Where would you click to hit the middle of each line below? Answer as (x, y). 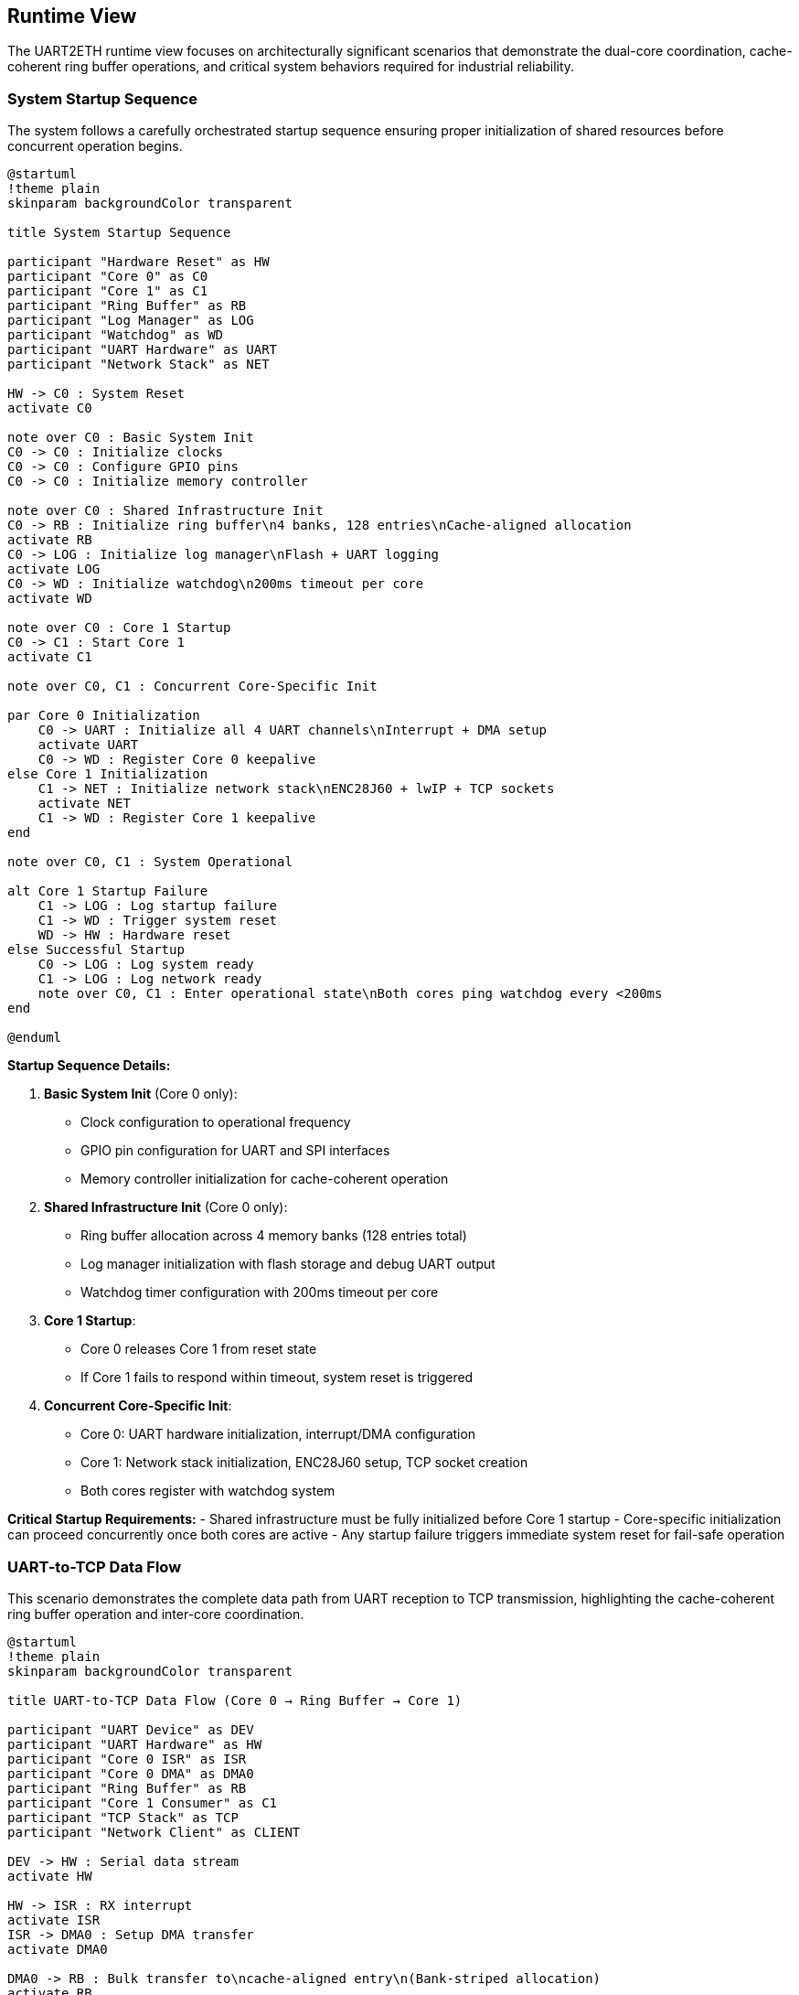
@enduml (35, 1038)
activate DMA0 (58, 1949)
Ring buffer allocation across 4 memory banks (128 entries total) (274, 1236)
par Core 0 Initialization (104, 716)
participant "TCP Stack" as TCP (123, 1817)
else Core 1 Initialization (108, 774)
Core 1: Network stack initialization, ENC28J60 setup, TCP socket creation (304, 1463)
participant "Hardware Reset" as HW (138, 262)
